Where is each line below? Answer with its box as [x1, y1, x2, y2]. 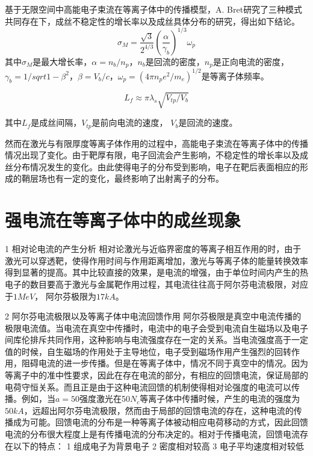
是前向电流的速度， [91, 116, 168, 129]
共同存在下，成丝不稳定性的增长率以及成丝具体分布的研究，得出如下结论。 [5, 14, 300, 27]
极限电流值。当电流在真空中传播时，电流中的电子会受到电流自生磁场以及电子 [5, 321, 308, 334]
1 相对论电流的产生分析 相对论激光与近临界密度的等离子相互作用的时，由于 [5, 242, 302, 255]
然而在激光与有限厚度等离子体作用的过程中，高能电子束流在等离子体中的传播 [5, 137, 308, 149]
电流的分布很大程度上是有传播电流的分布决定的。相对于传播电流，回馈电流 [5, 428, 300, 440]
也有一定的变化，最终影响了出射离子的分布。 [46, 172, 224, 185]
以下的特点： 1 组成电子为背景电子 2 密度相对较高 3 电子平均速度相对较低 [13, 439, 304, 452]
